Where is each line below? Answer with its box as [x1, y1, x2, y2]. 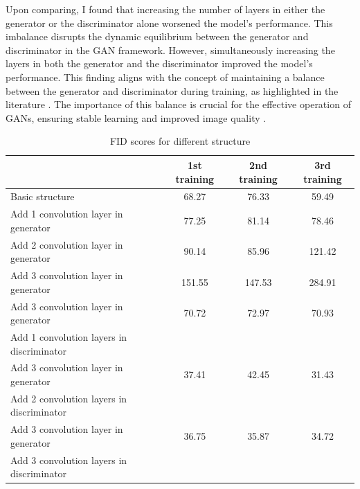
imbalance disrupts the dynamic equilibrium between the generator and [6, 29, 309, 44]
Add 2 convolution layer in [10, 237, 123, 251]
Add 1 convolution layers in [10, 329, 127, 344]
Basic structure [10, 189, 75, 204]
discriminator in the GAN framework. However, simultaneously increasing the [6, 42, 335, 57]
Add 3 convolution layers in [10, 452, 127, 467]
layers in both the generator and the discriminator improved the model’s [6, 56, 313, 71]
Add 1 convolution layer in [10, 206, 123, 221]
